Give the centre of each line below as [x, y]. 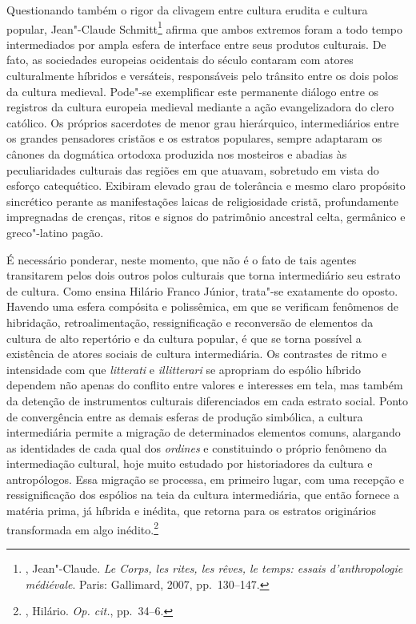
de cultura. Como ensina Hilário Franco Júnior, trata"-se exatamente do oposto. [202, 290]
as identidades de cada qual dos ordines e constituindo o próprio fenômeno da [197, 447]
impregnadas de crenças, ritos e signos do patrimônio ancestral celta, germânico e [206, 217]
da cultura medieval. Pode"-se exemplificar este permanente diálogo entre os [193, 91]
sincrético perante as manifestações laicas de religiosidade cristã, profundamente [202, 201]
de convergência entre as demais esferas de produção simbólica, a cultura [185, 416]
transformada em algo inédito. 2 [82, 528]
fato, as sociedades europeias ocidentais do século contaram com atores [180, 60]
